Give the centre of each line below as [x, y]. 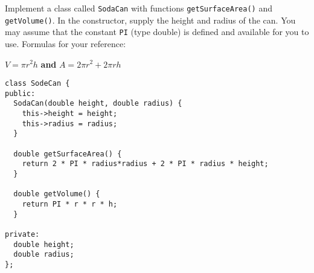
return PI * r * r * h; [70, 204]
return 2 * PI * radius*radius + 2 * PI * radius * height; [145, 164]
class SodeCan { [37, 84]
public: [20, 93]
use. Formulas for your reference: [66, 43]
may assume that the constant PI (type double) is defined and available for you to [157, 32]
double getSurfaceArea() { [68, 154]
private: [22, 234]
